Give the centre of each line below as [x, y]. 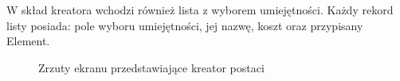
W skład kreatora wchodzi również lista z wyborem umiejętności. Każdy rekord [200, 10]
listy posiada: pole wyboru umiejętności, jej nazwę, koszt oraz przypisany [185, 25]
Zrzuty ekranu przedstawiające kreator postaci [151, 67]
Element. [28, 41]
